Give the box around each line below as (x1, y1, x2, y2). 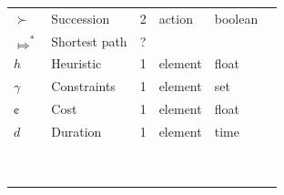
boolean (214, 8, 259, 27)
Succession (51, 8, 110, 27)
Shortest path (51, 31, 127, 50)
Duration (51, 121, 102, 140)
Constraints (51, 77, 116, 96)
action (158, 8, 193, 27)
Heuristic (51, 54, 102, 73)
